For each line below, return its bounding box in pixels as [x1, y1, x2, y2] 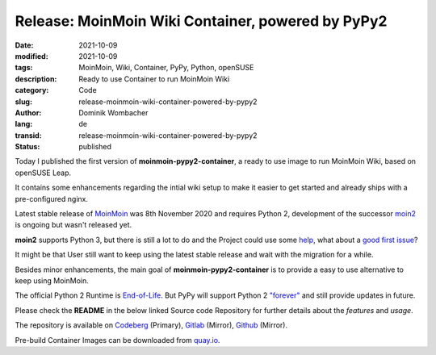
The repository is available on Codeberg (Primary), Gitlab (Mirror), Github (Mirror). [15, 320, 288, 330]
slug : [15, 97, 32, 106]
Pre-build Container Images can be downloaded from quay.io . [15, 335, 220, 345]
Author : [15, 107, 42, 117]
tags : [15, 63, 33, 73]
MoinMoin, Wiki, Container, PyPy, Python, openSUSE [78, 63, 254, 73]
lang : [15, 119, 33, 129]
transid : [15, 130, 42, 140]
